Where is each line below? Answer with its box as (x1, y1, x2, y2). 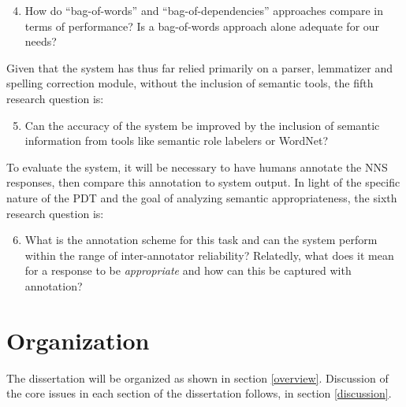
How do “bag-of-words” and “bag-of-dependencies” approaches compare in (24, 2, 383, 18)
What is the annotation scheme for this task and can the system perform (24, 231, 378, 248)
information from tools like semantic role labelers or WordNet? (24, 132, 329, 149)
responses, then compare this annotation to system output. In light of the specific (6, 174, 400, 191)
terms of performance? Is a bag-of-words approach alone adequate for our (24, 17, 380, 34)
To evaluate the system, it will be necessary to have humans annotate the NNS (6, 158, 388, 175)
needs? (24, 33, 57, 50)
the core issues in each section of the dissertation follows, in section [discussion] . (6, 385, 392, 401)
